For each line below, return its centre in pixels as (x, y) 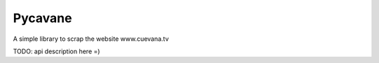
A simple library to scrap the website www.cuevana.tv (91, 39)
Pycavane (42, 18)
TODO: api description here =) (56, 51)
